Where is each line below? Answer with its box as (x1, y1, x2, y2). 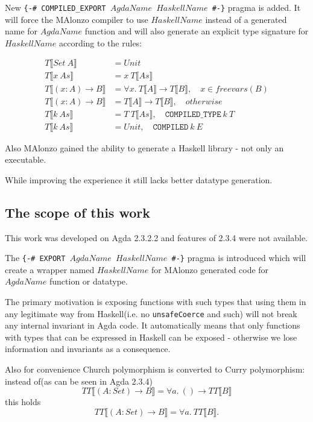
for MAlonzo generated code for (151, 263, 269, 276)
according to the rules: (58, 36, 142, 49)
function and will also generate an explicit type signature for (84, 25, 309, 37)
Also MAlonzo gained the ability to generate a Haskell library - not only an (5, 141, 284, 154)
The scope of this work (5, 203, 150, 221)
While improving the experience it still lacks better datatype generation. (5, 173, 273, 186)
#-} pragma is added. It (212, 1, 301, 13)
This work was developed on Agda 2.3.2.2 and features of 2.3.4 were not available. (5, 231, 308, 244)
